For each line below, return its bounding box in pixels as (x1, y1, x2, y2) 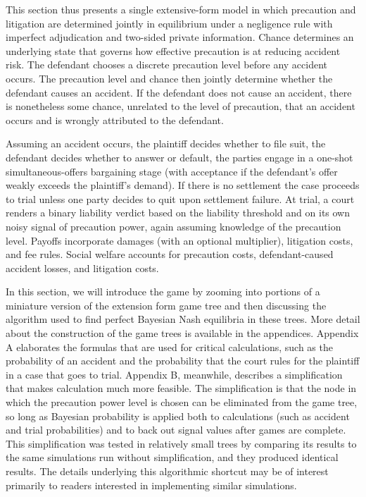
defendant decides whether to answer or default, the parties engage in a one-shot (6, 149, 353, 164)
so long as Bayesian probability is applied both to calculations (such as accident (6, 408, 350, 423)
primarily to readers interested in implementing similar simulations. (6, 477, 297, 492)
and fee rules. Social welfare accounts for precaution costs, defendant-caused (6, 247, 334, 262)
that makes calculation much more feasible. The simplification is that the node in (6, 381, 357, 395)
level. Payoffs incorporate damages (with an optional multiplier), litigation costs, (6, 233, 353, 247)
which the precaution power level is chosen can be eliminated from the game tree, (6, 395, 358, 410)
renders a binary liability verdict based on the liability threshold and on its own (6, 205, 351, 220)
